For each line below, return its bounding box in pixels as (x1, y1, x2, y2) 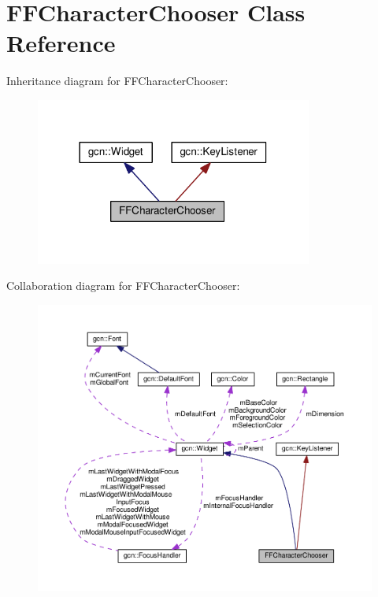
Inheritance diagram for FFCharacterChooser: (6, 72, 228, 89)
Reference (6, 27, 116, 59)
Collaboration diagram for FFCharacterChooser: (6, 277, 240, 294)
